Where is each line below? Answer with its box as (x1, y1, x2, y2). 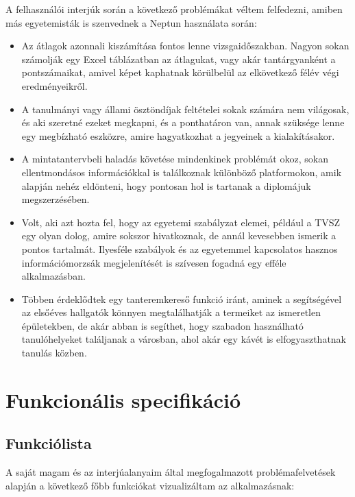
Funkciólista (5, 433, 92, 454)
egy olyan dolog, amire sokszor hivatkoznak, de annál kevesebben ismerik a (21, 228, 336, 243)
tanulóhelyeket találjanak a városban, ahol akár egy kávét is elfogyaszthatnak (21, 332, 347, 346)
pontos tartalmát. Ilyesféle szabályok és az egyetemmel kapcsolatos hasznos (21, 241, 338, 256)
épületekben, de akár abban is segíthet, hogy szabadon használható (21, 318, 304, 332)
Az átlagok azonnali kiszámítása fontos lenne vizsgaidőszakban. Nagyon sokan (21, 38, 350, 53)
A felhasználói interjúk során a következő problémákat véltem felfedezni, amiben (5, 2, 343, 16)
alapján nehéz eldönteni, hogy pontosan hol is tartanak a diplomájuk (21, 178, 311, 193)
